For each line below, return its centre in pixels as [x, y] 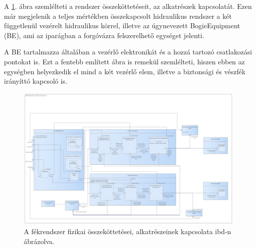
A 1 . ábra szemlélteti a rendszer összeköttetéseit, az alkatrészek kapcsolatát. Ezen [128, 6]
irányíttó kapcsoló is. [36, 81]
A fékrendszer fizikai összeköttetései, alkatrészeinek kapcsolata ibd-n [128, 231]
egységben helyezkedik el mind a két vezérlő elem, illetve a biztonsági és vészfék [125, 71]
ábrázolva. [39, 241]
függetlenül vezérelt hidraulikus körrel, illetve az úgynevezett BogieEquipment [122, 25]
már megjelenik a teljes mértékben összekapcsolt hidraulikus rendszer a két [118, 16]
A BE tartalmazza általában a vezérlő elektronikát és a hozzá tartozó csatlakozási [128, 52]
